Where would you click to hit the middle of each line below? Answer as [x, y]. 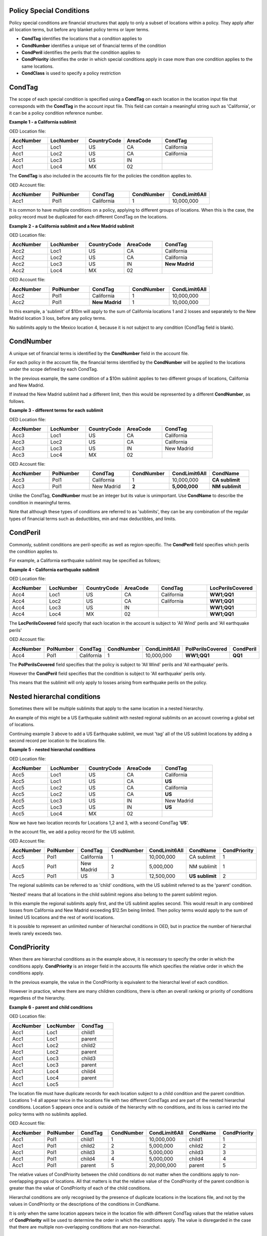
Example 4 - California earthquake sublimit [54, 570]
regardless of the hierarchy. [37, 998]
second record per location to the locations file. [57, 740]
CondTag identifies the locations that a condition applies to [82, 39]
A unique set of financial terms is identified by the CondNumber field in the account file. [99, 353]
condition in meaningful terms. [40, 502]
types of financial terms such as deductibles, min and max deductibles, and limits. [93, 519]
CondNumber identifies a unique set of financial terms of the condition [94, 45]
